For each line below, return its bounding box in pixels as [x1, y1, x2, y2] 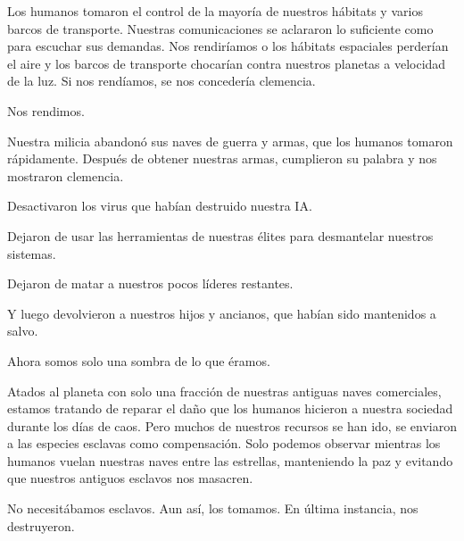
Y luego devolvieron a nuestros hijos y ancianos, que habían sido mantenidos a [7, 304, 436, 322]
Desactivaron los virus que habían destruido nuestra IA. [7, 196, 312, 215]
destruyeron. [7, 516, 75, 535]
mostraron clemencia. [7, 166, 124, 185]
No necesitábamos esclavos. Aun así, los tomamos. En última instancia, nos [7, 499, 418, 518]
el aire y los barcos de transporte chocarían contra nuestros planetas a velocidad [7, 54, 446, 72]
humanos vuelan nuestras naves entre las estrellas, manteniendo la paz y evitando [7, 451, 453, 470]
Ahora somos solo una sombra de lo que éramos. [7, 351, 270, 370]
